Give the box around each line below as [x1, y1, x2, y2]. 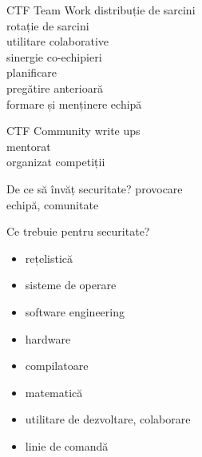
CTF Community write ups [6, 122, 141, 139]
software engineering [25, 303, 125, 320]
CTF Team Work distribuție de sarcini [6, 2, 196, 18]
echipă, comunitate [6, 196, 99, 213]
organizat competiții [6, 153, 105, 170]
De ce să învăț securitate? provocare [6, 180, 183, 197]
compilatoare [25, 357, 89, 374]
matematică [25, 383, 83, 400]
